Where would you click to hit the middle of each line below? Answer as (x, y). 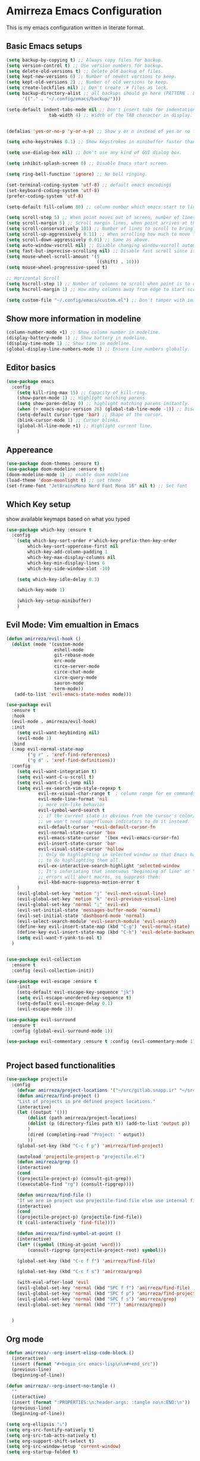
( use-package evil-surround (41, 1020)
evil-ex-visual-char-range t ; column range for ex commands (117, 794)
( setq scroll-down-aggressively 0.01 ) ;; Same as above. (78, 240)
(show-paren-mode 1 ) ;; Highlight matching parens (81, 398)
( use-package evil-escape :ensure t (51, 981)
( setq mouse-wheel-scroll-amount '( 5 (53, 257)
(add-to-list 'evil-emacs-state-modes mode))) (73, 694)
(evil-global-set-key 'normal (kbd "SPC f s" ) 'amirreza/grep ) (97, 1299)
